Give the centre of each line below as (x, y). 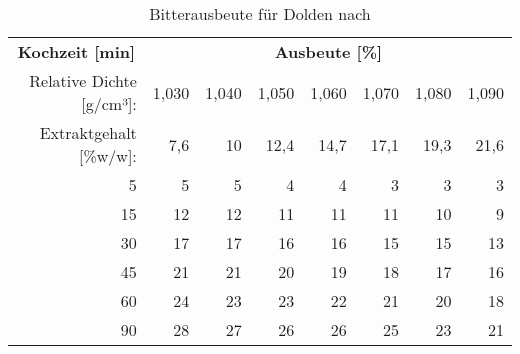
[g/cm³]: (109, 103)
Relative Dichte (83, 80)
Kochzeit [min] (76, 51)
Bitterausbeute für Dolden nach (260, 13)
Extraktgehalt (88, 132)
